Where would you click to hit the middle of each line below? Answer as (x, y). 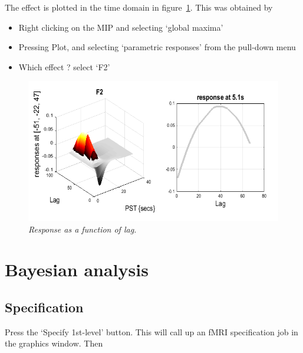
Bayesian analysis (77, 269)
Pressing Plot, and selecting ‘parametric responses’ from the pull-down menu (157, 47)
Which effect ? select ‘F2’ (64, 66)
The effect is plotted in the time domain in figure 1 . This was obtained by (139, 7)
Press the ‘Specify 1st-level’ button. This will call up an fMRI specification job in (151, 331)
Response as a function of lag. (83, 229)
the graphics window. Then (54, 343)
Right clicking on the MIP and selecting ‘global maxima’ (121, 27)
